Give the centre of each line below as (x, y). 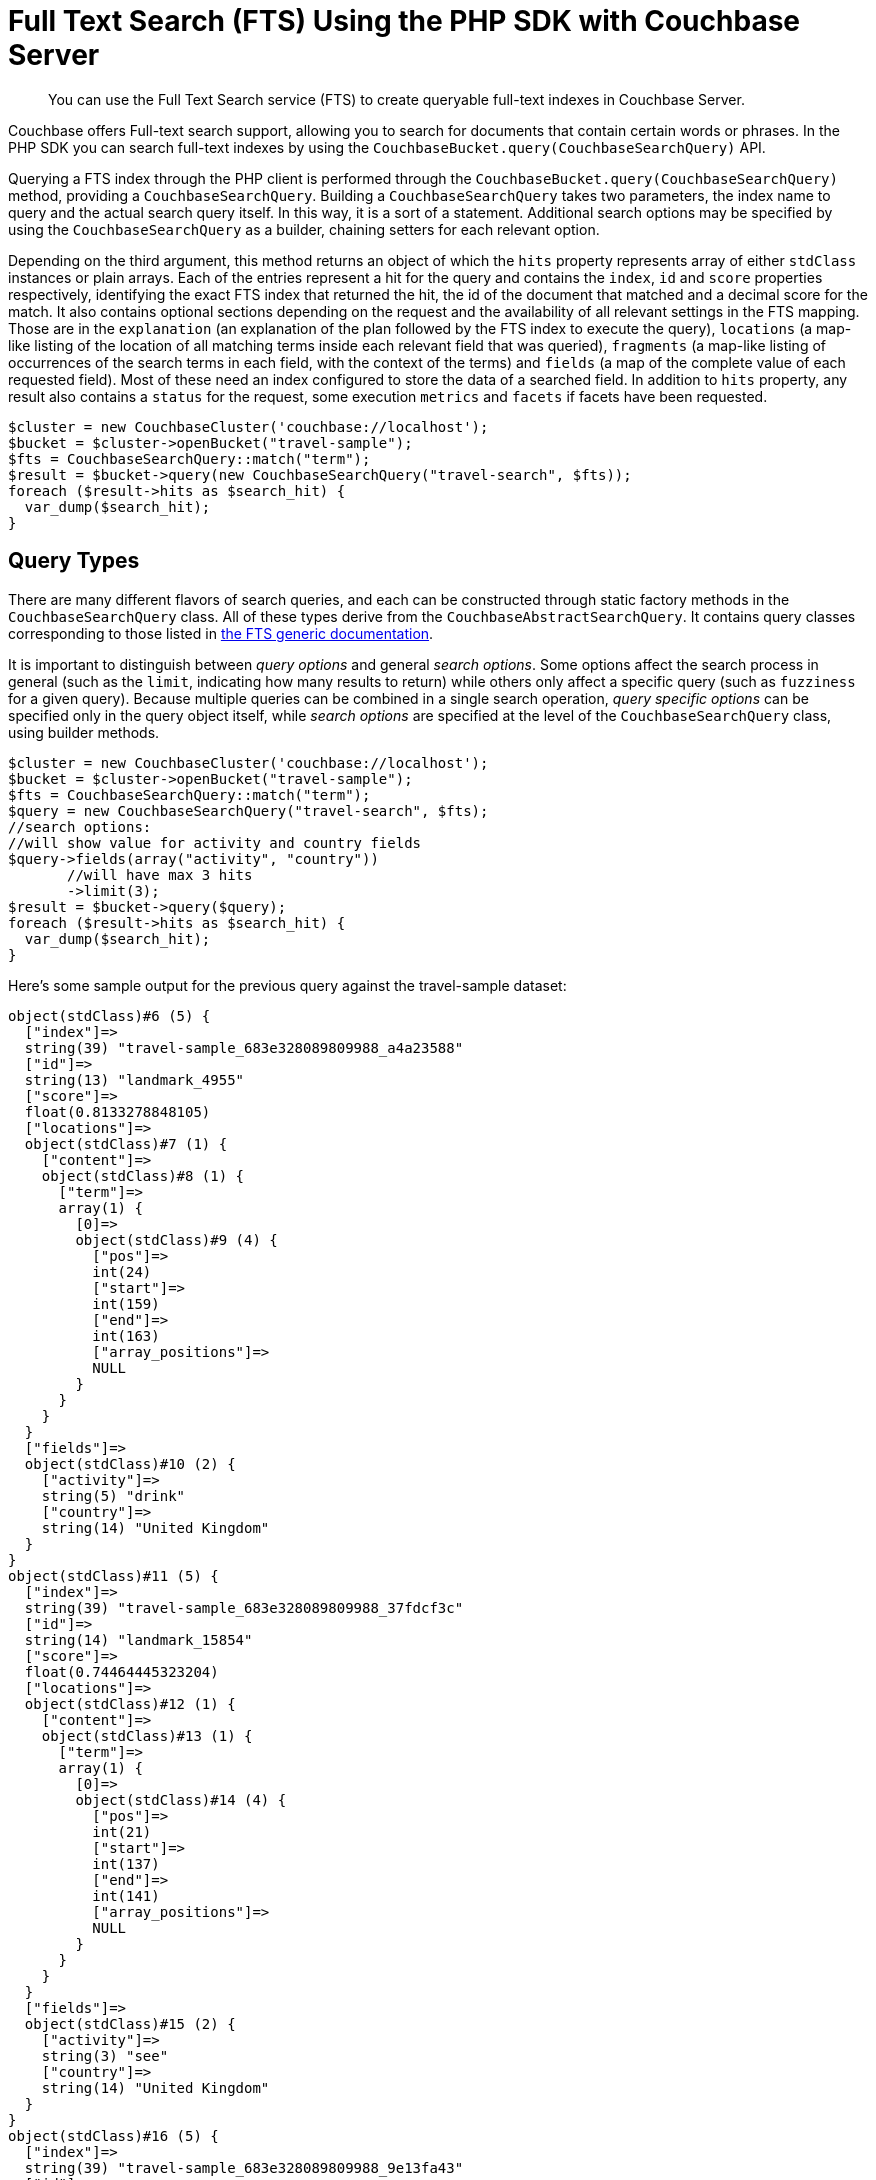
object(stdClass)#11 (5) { (113, 1575)
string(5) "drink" (113, 1495)
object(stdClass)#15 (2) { (130, 2023)
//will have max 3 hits (160, 874)
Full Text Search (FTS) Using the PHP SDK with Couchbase (404, 21)
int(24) (122, 1271)
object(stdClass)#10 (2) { (130, 1463)
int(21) (122, 1831)
